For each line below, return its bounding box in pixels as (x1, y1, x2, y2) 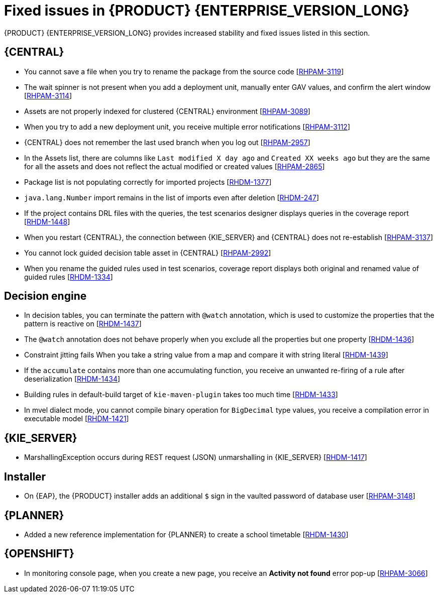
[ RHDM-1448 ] (24, 217, 70, 226)
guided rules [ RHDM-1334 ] (24, 272, 113, 281)
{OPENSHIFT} (4, 547, 74, 560)
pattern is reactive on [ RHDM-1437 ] (24, 319, 142, 328)
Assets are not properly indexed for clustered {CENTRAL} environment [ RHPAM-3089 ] (24, 106, 310, 115)
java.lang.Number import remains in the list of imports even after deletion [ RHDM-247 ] (24, 193, 319, 202)
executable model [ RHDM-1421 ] (24, 414, 129, 423)
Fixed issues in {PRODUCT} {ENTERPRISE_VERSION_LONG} (4, 2, 410, 19)
